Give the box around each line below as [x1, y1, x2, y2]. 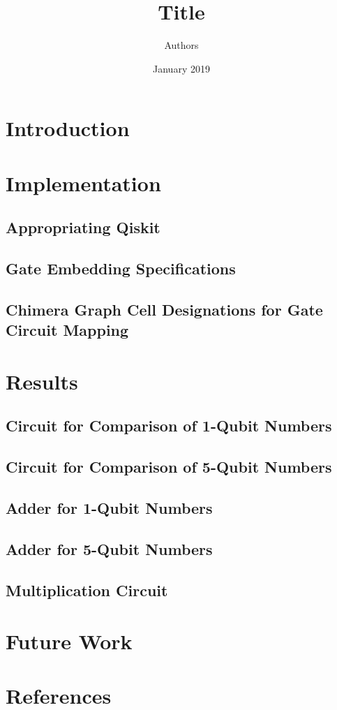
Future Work [6, 627, 133, 656]
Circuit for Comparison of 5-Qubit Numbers [6, 456, 332, 478]
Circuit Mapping [6, 319, 129, 341]
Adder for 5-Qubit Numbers [6, 538, 213, 559]
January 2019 [153, 61, 210, 75]
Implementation [6, 168, 161, 197]
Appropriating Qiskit [6, 216, 160, 238]
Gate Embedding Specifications [6, 258, 236, 279]
